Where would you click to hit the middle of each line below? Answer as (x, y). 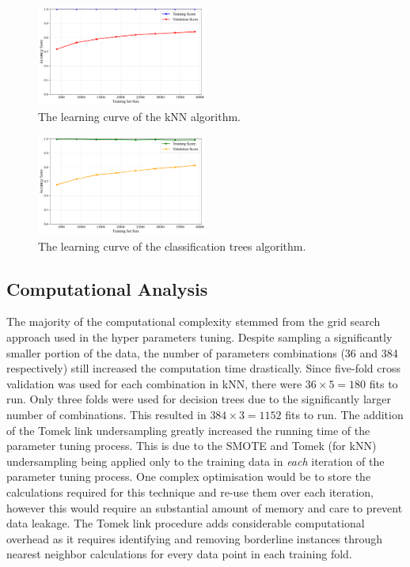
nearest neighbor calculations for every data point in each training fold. (179, 554)
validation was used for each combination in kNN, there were (154, 383)
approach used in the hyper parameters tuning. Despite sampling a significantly (199, 337)
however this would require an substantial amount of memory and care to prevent (205, 507)
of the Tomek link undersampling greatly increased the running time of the (188, 430)
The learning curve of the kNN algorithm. (140, 117)
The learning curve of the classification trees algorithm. (172, 246)
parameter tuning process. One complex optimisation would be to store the (189, 476)
